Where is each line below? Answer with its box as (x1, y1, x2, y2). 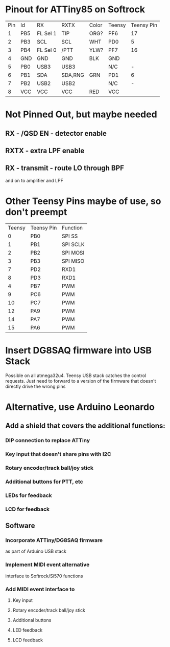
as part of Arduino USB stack (5, 548, 66, 554)
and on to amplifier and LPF (5, 177, 64, 183)
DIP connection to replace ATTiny (5, 437, 90, 444)
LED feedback (12, 627, 43, 633)
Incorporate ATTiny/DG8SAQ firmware (5, 537, 103, 544)
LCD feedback (12, 637, 43, 643)
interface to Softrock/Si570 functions (5, 573, 83, 579)
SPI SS (62, 232, 78, 239)
